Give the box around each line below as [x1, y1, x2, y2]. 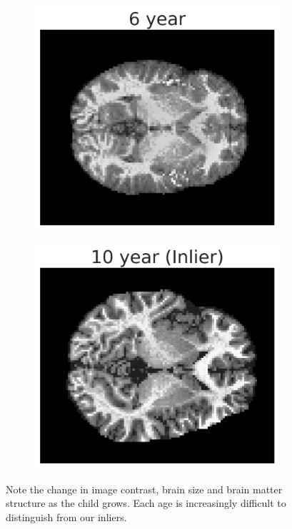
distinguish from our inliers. [6, 509, 127, 524]
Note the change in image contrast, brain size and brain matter [6, 481, 283, 496]
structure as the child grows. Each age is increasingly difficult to [6, 495, 286, 510]
